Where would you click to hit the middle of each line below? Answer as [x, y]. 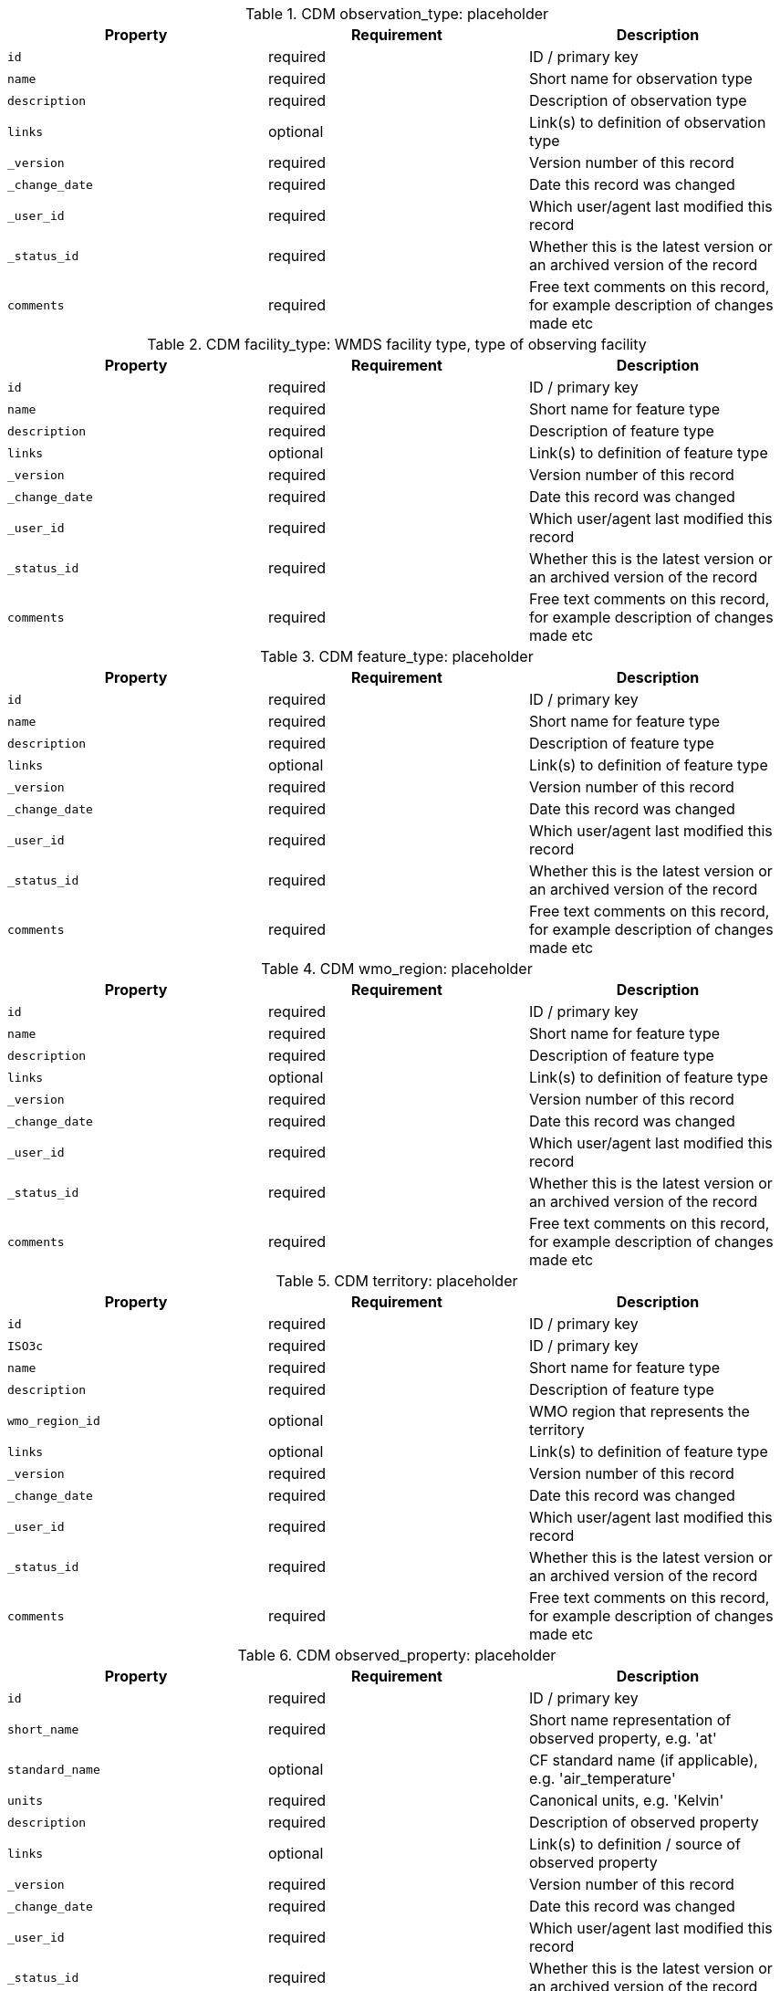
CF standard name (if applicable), [643, 1760]
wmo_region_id [54, 1420]
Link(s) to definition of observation [647, 122]
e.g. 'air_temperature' [602, 1778]
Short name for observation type [640, 79]
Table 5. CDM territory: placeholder [397, 1281]
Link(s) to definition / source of [634, 1844]
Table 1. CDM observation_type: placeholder [397, 14]
